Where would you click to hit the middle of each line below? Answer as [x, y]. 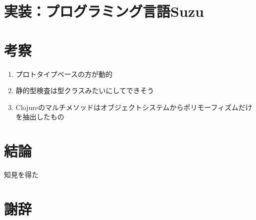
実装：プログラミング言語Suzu [104, 11]
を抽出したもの [40, 117]
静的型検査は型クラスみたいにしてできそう [85, 90]
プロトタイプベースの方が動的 [64, 74]
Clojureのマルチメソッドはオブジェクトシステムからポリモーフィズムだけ [134, 107]
